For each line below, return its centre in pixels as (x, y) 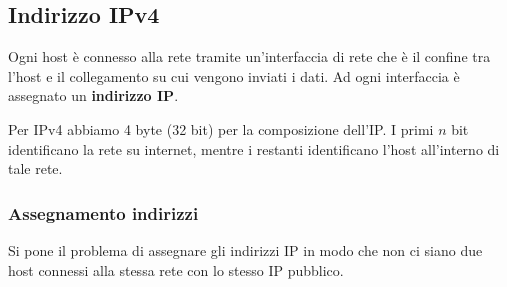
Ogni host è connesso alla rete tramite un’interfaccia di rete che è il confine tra (249, 56)
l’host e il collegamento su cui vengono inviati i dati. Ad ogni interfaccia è (234, 75)
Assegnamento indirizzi (103, 212)
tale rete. (35, 168)
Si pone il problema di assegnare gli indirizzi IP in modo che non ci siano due (245, 249)
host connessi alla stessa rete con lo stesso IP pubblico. (176, 269)
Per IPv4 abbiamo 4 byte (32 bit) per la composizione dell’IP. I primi (221, 128)
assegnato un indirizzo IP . (93, 95)
